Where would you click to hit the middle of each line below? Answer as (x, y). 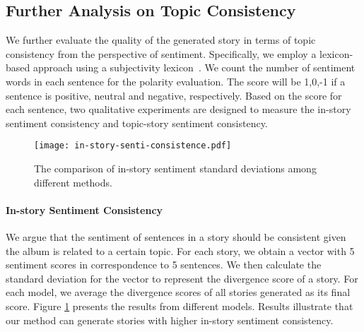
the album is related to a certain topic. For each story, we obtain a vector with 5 (180, 250)
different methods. (73, 182)
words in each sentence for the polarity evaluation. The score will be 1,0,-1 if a (176, 81)
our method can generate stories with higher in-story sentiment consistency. (170, 320)
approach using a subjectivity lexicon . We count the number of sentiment (194, 67)
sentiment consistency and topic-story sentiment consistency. (137, 123)
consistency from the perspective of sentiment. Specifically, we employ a (161, 53)
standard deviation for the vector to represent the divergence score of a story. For (182, 278)
